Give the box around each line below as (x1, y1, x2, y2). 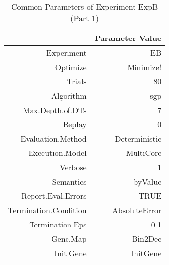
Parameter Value (94, 32, 162, 43)
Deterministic (115, 133, 162, 144)
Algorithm (51, 90, 87, 101)
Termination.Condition (8, 204, 87, 216)
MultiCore (126, 147, 162, 158)
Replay (63, 118, 87, 130)
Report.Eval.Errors (21, 190, 87, 201)
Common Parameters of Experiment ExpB (11, 1, 158, 12)
